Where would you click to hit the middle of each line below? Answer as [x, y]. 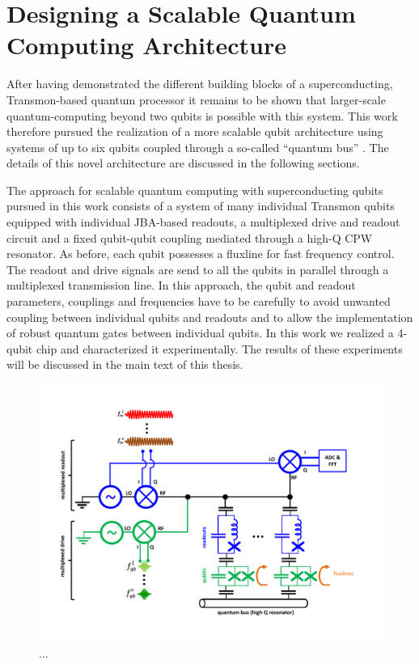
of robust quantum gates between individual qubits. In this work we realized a [200, 333]
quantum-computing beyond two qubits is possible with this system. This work [202, 115]
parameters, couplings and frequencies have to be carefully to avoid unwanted [199, 301]
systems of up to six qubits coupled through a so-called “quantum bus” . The [198, 147]
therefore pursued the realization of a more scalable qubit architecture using [195, 131]
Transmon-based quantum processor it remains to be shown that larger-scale [196, 99]
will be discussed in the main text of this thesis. [125, 364]
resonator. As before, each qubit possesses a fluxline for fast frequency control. [201, 254]
